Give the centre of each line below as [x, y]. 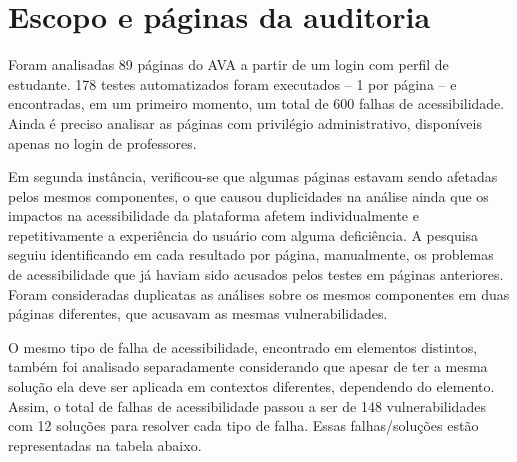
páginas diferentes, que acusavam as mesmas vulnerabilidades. [198, 313]
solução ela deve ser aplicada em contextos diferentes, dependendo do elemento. [251, 386]
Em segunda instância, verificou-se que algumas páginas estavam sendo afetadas [253, 176]
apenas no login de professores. [102, 142]
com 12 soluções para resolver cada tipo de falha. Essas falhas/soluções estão [243, 425]
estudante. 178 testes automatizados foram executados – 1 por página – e [232, 83]
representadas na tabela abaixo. [105, 444]
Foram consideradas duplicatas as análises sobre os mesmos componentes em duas [259, 293]
